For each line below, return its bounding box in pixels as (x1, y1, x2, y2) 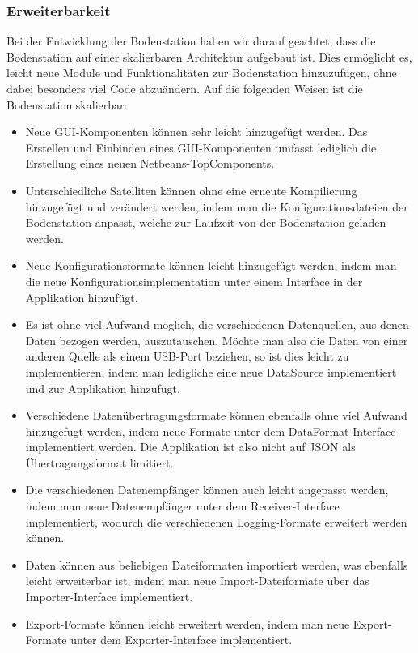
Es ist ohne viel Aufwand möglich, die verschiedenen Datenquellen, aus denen (25, 316, 409, 333)
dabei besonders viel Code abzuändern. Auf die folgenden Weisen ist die (6, 80, 363, 96)
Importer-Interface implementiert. (25, 588, 193, 605)
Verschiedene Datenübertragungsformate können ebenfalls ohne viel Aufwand (25, 407, 407, 424)
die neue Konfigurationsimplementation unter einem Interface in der (25, 272, 363, 289)
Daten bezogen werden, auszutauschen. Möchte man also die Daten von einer (25, 331, 408, 348)
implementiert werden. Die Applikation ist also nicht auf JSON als (25, 438, 356, 455)
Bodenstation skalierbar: (6, 96, 128, 113)
